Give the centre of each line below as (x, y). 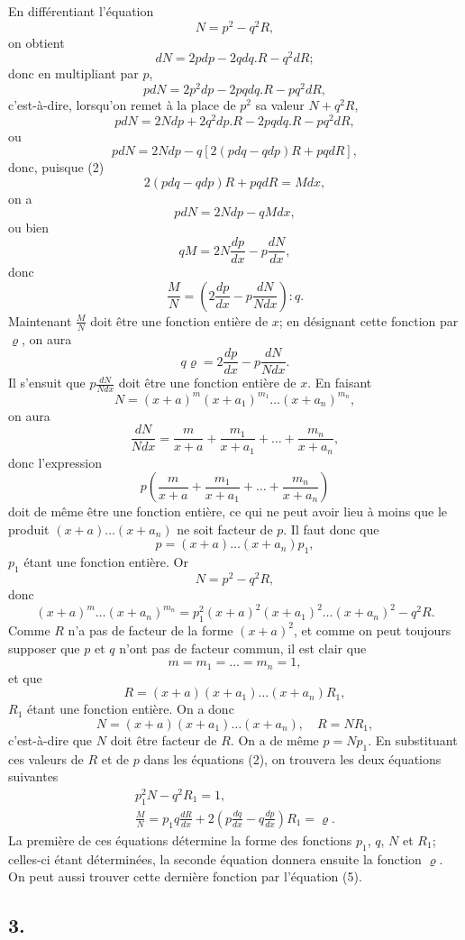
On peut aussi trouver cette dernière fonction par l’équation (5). (185, 876)
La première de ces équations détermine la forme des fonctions (180, 840)
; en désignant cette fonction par (369, 320)
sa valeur (280, 105)
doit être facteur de (164, 739)
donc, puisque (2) (56, 167)
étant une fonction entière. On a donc (130, 709)
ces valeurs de (46, 758)
